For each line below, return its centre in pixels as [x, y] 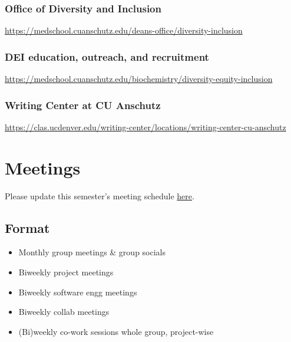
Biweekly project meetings [66, 272]
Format [27, 227]
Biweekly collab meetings [64, 312]
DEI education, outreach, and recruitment [107, 56]
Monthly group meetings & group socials [92, 252]
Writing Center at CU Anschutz [83, 105]
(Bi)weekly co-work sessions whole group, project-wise [116, 331]
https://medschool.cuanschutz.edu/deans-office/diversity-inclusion [124, 30]
